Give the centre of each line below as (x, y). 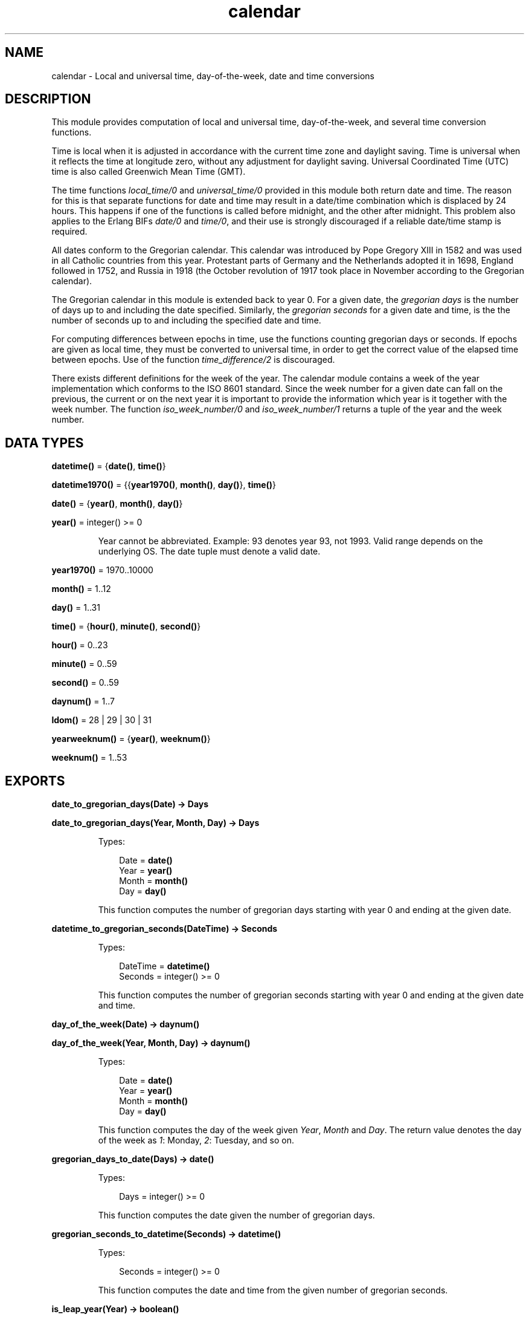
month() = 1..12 (81, 589)
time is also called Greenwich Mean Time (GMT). (149, 172)
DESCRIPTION (48, 99)
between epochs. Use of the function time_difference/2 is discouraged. (193, 360)
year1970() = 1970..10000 (102, 570)
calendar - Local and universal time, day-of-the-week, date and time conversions (213, 76)
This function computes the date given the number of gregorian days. (236, 1215)
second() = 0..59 (85, 683)
